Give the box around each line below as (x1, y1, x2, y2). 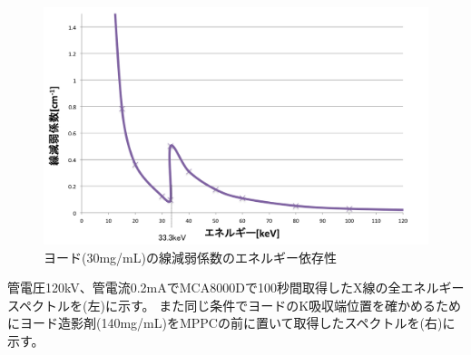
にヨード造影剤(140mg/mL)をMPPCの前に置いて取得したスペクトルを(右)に (7, 313, 456, 332)
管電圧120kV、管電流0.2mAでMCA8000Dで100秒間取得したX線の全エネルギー (7, 278, 465, 297)
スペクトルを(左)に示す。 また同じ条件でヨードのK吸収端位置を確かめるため (7, 295, 462, 314)
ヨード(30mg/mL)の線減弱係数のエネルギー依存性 (44, 247, 337, 266)
